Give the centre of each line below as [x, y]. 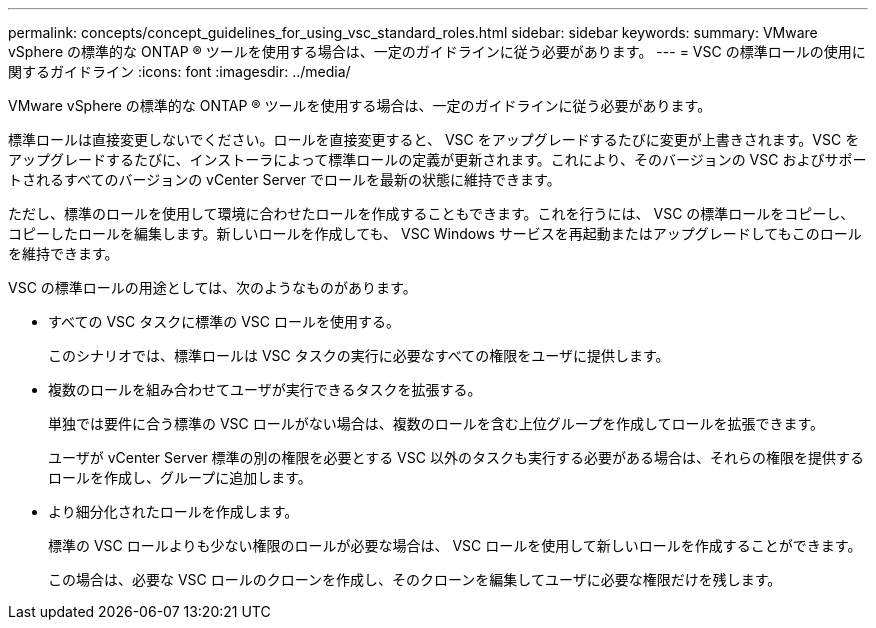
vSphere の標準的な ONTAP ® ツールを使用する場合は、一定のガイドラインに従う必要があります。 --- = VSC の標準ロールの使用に [437, 51]
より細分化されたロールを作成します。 [173, 511]
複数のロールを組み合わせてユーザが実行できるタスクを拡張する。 [265, 389]
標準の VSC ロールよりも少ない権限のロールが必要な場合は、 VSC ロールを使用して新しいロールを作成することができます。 [455, 545]
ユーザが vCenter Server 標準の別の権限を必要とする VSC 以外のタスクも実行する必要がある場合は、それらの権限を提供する [456, 457]
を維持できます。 [63, 253]
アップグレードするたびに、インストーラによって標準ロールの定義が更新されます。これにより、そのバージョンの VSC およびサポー [437, 159]
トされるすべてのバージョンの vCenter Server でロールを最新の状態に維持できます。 [284, 179]
